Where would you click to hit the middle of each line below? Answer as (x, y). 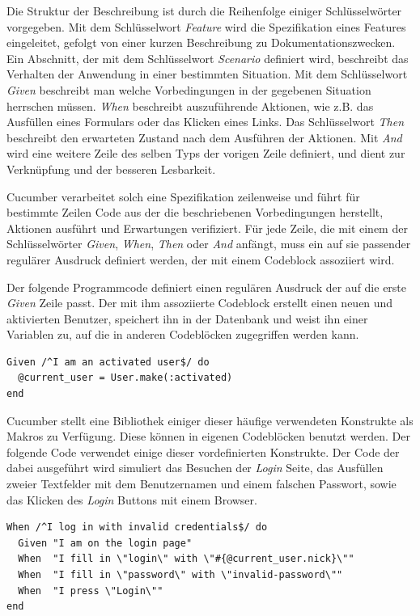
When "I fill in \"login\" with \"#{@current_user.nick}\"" (186, 559)
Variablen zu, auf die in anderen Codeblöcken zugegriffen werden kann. (183, 334)
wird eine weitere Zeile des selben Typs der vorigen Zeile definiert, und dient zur (206, 153)
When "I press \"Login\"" (91, 591)
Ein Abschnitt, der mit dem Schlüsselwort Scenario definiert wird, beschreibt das (208, 58)
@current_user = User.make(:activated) (125, 378)
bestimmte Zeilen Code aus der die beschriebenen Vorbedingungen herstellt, (195, 212)
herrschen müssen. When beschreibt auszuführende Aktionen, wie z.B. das (190, 105)
